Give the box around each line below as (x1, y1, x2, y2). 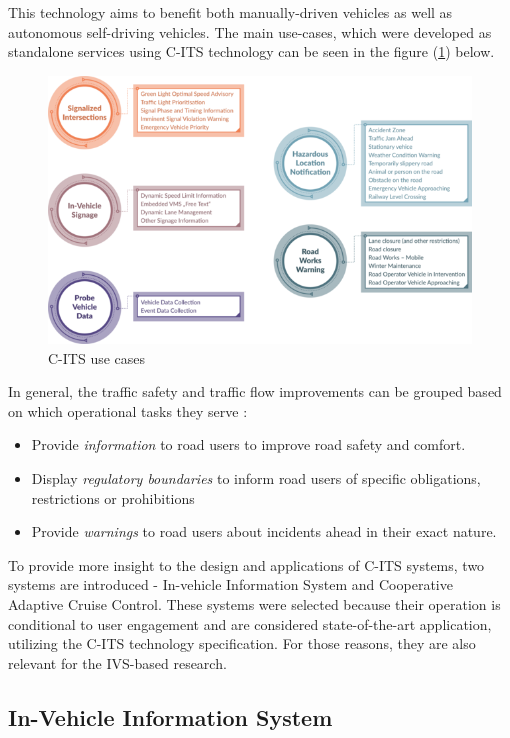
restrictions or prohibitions (31, 487, 195, 508)
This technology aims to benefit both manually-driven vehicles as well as (8, 2, 453, 22)
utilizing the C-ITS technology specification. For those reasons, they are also (8, 633, 476, 654)
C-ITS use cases (48, 347, 146, 368)
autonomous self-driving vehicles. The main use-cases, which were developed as (8, 21, 492, 42)
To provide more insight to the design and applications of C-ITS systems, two (8, 554, 485, 575)
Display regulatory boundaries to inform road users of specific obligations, (31, 468, 481, 489)
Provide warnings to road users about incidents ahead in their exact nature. (31, 521, 497, 542)
